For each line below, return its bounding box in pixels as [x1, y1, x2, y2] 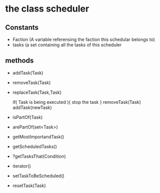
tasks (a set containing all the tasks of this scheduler [12, 42, 122, 48]
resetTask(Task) [12, 182, 46, 188]
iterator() [12, 163, 31, 169]
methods [5, 56, 34, 65]
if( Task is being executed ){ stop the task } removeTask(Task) [12, 99, 141, 105]
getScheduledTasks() [12, 143, 57, 149]
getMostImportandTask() [12, 134, 64, 140]
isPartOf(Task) [12, 114, 43, 120]
